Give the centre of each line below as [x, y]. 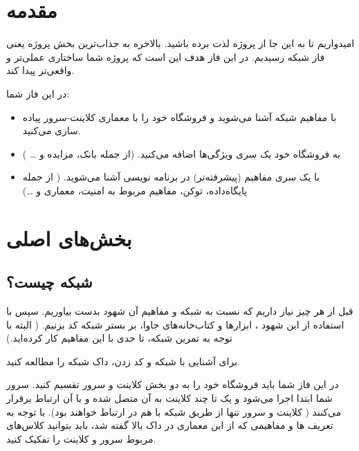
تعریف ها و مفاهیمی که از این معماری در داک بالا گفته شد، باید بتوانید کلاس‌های [170, 425]
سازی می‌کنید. [52, 130]
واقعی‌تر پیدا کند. [40, 70]
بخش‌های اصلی [69, 238]
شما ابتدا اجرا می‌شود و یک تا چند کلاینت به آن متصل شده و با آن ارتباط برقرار [169, 398]
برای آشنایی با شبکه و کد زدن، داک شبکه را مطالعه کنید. [123, 361]
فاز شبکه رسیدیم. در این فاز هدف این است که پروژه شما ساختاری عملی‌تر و [166, 56]
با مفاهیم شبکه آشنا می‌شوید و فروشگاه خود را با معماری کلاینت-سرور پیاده [179, 117]
